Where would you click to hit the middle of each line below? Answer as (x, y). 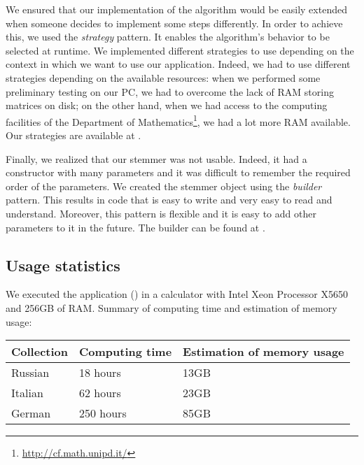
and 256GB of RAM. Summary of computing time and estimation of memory (171, 307)
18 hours (100, 373)
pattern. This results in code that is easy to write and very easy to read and (169, 200)
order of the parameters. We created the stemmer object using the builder (164, 186)
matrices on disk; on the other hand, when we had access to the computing (167, 105)
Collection (40, 352)
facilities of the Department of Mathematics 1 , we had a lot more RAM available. (178, 120)
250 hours (103, 413)
